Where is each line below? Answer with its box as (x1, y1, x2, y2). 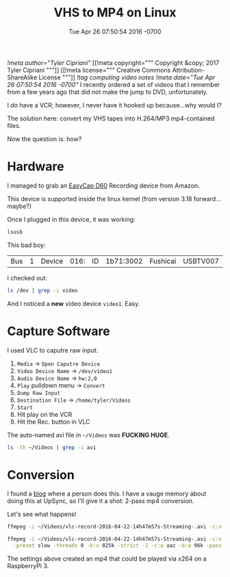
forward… (193, 194, 221, 203)
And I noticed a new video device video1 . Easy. (7, 299, 140, 307)
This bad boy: (7, 241, 46, 249)
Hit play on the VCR (16, 410, 73, 418)
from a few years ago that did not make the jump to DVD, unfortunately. (7, 88, 208, 96)
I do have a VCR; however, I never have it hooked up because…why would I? (7, 101, 222, 109)
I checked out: (7, 274, 48, 282)
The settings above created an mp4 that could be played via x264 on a (7, 554, 207, 563)
